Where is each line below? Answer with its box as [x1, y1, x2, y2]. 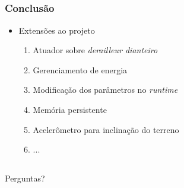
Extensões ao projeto [18, 24, 95, 36]
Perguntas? [5, 172, 45, 184]
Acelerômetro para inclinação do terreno [33, 123, 179, 135]
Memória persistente [33, 103, 107, 116]
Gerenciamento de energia [33, 63, 128, 76]
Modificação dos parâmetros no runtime [33, 83, 178, 96]
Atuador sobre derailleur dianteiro [33, 44, 158, 56]
